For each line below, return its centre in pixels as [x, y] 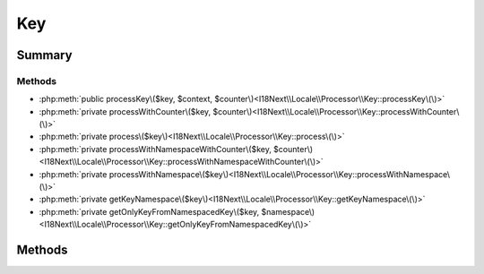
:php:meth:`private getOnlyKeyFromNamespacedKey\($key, [149, 211]
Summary [44, 55]
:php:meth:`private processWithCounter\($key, [125, 111]
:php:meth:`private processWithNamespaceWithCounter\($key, [156, 149]
